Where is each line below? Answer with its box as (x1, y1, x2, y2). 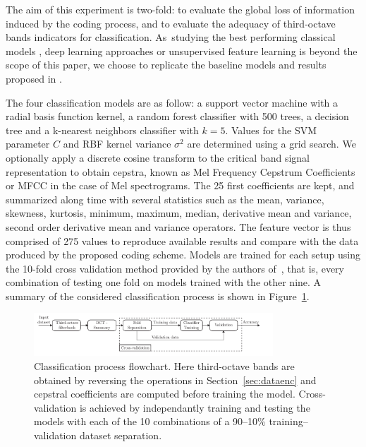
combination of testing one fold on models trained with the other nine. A (6, 275, 322, 290)
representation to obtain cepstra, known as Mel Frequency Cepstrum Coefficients (6, 164, 355, 179)
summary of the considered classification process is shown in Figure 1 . (6, 288, 310, 303)
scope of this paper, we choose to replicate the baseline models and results (6, 57, 327, 72)
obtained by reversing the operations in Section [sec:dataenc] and (34, 372, 317, 387)
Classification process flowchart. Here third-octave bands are (34, 359, 295, 373)
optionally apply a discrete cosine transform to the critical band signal (6, 150, 310, 165)
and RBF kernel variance (63, 136, 171, 151)
